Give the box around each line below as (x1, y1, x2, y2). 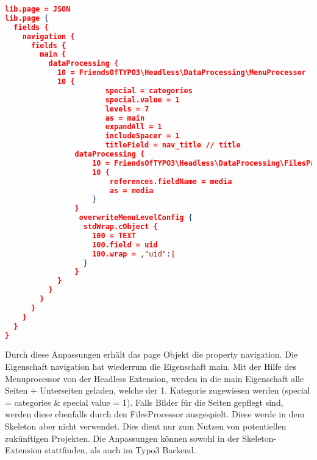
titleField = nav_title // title (105, 141, 241, 150)
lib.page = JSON (5, 5, 71, 13)
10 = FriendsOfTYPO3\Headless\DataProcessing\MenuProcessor (57, 68, 307, 77)
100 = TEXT (92, 231, 136, 240)
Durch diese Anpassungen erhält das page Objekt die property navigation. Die (5, 348, 298, 361)
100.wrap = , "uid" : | (92, 249, 176, 258)
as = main (105, 113, 145, 122)
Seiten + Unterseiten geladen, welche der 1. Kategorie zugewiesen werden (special (5, 384, 310, 397)
